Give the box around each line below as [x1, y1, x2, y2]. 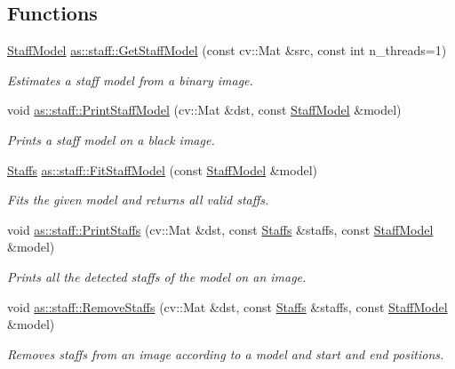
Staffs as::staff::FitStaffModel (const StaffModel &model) [7, 160, 317, 179]
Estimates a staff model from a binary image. [7, 70, 253, 89]
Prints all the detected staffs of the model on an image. [7, 267, 307, 285]
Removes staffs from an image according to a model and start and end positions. [7, 344, 444, 363]
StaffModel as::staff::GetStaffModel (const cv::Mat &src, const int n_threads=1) [7, 41, 447, 60]
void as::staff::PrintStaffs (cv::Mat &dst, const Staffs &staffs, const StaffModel [7, 220, 434, 238]
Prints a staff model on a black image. [7, 130, 215, 148]
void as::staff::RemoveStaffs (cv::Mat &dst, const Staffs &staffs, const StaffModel [7, 297, 448, 316]
